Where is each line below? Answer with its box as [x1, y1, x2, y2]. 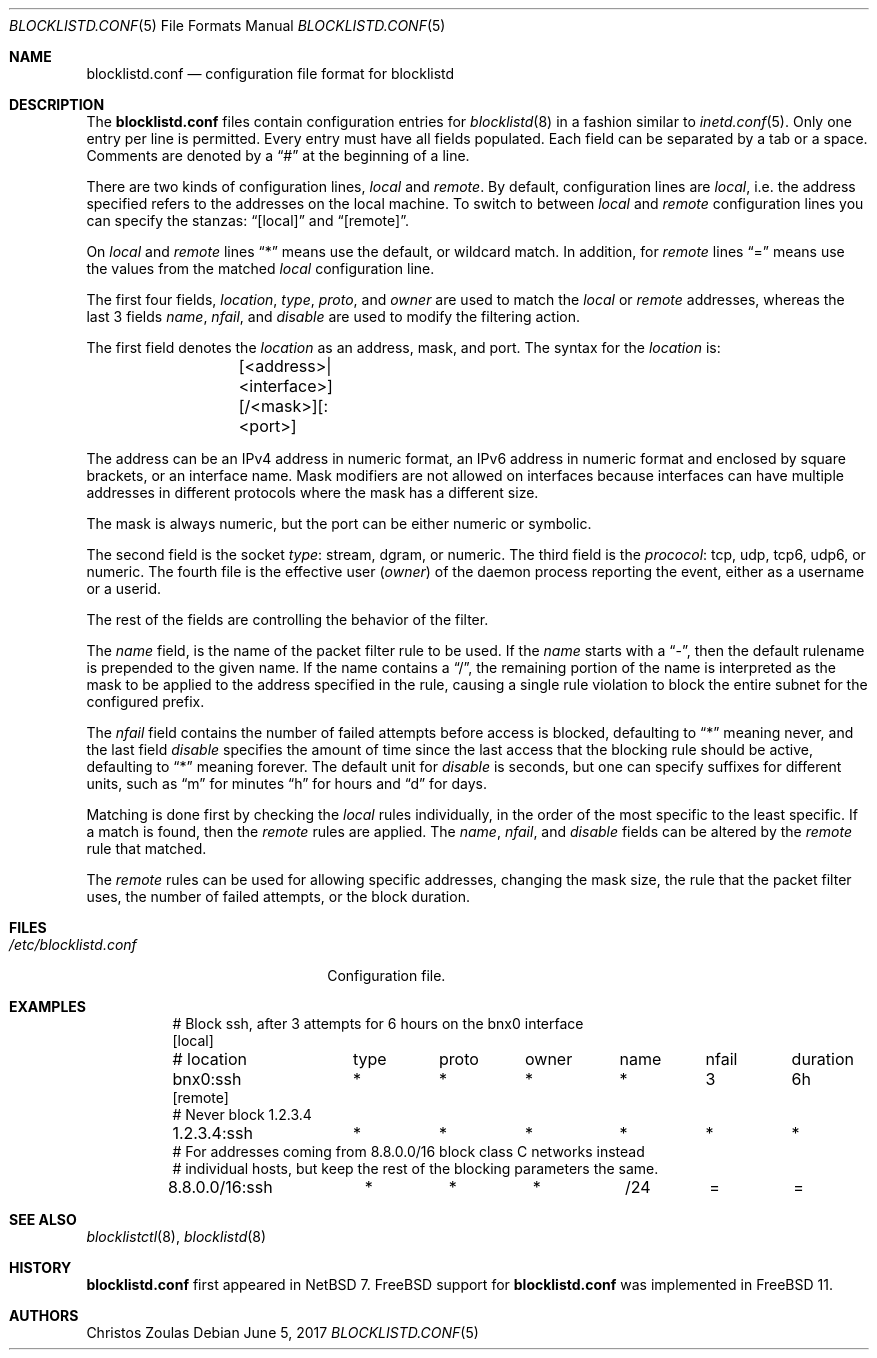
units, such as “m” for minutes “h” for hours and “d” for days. [86, 775, 488, 792]
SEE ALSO [9, 1211, 77, 1228]
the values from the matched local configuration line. [86, 260, 435, 277]
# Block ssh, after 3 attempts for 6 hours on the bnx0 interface [172, 1015, 584, 1032]
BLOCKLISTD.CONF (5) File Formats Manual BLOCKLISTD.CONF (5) [9, 17, 446, 34]
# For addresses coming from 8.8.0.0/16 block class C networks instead [172, 1143, 645, 1160]
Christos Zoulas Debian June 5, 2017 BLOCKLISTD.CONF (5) [86, 1324, 479, 1341]
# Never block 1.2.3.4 [172, 1106, 312, 1123]
